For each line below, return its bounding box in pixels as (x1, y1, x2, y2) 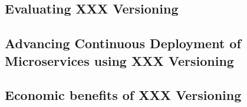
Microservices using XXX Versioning (5, 51, 234, 69)
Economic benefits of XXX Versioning (5, 86, 242, 104)
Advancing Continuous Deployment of (5, 34, 241, 52)
